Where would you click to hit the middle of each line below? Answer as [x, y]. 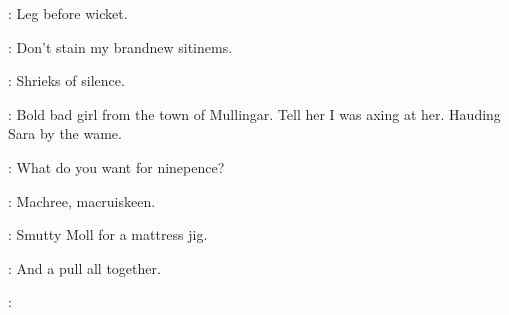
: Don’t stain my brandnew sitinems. [120, 46]
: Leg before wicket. [68, 13]
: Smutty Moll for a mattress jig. [108, 234]
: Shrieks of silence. [66, 80]
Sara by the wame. [65, 133]
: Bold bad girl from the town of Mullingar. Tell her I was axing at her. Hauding [254, 113]
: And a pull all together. [84, 267]
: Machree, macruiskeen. [82, 200]
